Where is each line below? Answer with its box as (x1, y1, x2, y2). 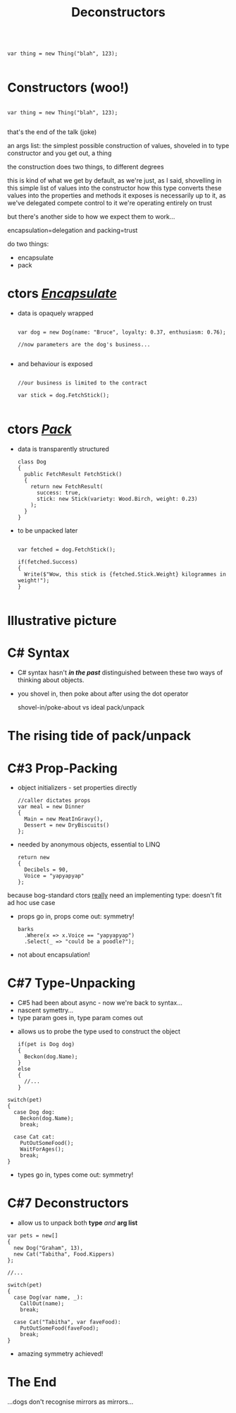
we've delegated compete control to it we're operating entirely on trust (7, 199, 213, 207)
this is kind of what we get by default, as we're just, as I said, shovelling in (7, 176, 222, 185)
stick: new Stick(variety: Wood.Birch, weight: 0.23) (36, 495, 198, 502)
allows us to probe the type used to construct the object (17, 1027, 181, 1036)
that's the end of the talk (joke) (7, 128, 97, 136)
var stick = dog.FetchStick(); (17, 392, 110, 399)
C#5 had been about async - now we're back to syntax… (17, 999, 183, 1007)
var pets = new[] (7, 1232, 58, 1239)
